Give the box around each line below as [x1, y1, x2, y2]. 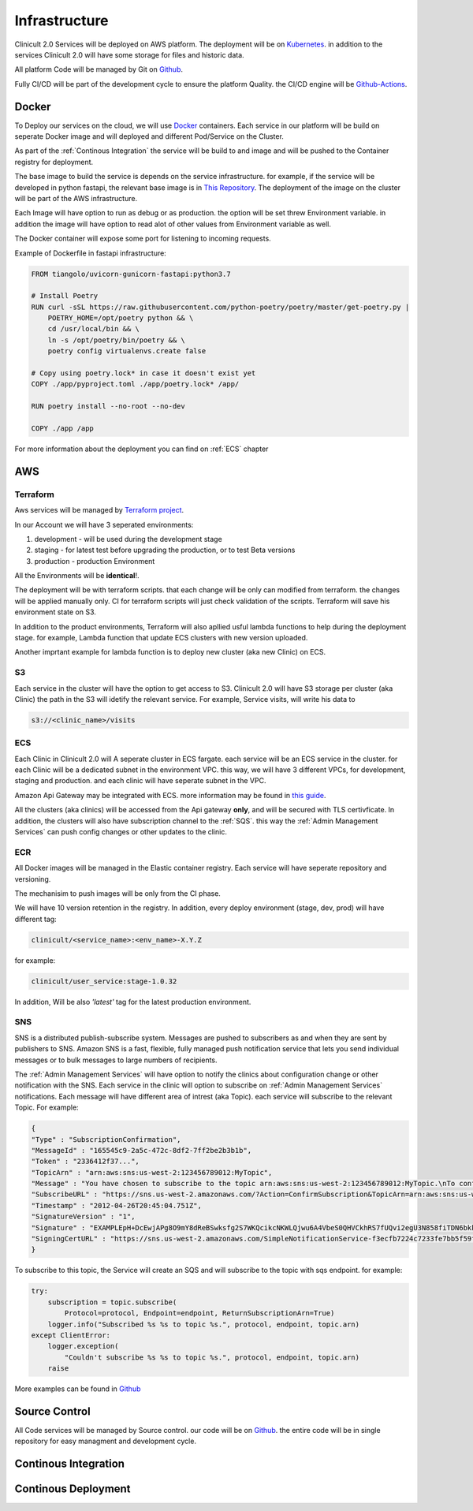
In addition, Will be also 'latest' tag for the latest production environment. [14, 997, 251, 1006]
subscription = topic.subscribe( [47, 1297, 177, 1307]
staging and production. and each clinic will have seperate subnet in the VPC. [14, 776, 266, 785]
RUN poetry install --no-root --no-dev [31, 402, 185, 411]
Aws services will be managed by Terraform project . [14, 506, 184, 515]
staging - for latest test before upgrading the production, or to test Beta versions [34, 545, 296, 555]
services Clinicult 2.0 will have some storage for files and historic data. [14, 50, 244, 59]
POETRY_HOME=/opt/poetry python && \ [47, 314, 194, 323]
